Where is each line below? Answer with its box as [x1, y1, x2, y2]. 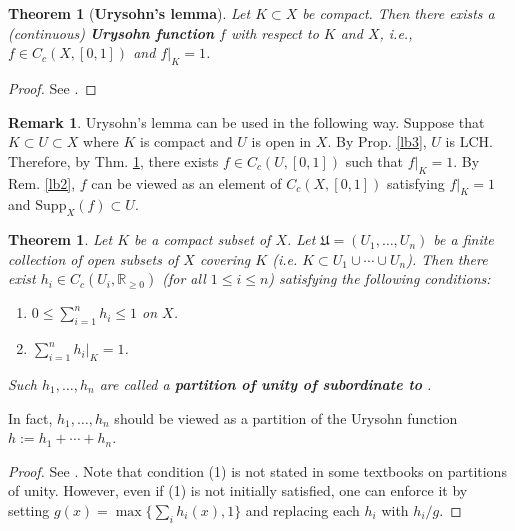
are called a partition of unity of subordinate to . [99, 373, 432, 394]
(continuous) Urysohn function [8, 22, 215, 43]
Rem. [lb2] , [8, 172, 76, 193]
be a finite [433, 229, 494, 250]
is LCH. [445, 131, 493, 152]
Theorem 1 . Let [8, 229, 113, 250]
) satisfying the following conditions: [268, 268, 491, 289]
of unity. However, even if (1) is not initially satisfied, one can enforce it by [8, 480, 468, 501]
